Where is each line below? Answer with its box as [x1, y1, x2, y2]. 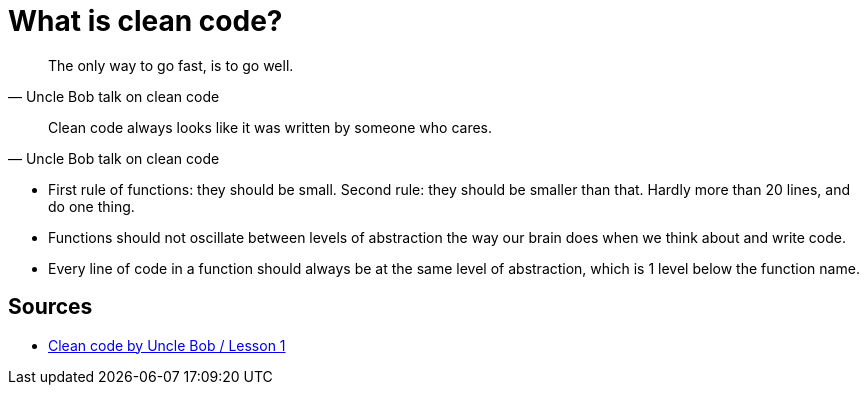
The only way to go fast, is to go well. [48, 56, 294, 74]
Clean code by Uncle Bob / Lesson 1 [48, 336, 286, 354]
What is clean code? [8, 4, 283, 38]
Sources [8, 294, 93, 320]
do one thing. [48, 197, 135, 215]
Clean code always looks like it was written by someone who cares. [48, 118, 493, 136]
